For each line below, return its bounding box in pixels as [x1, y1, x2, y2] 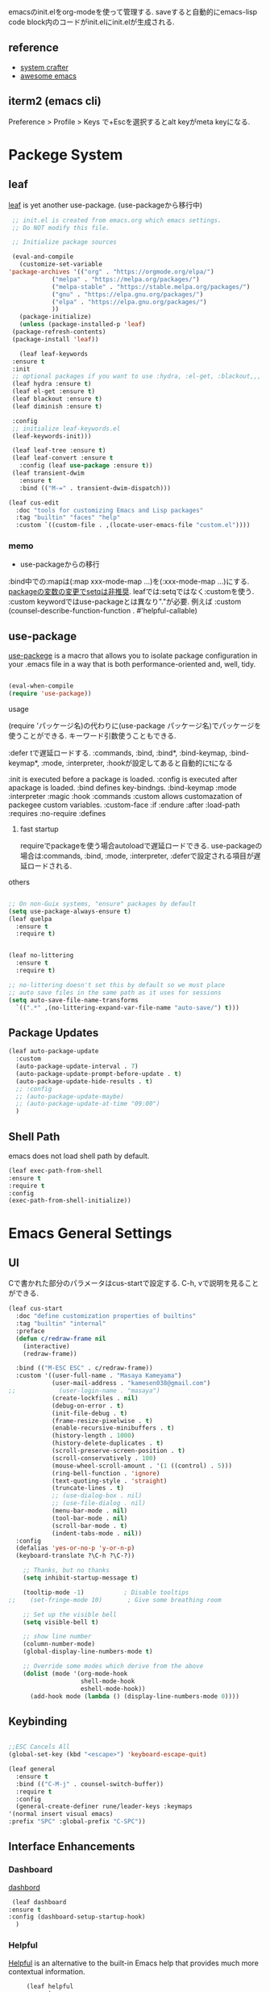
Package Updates [8, 1026, 99, 1040]
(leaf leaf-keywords [19, 349, 89, 358]
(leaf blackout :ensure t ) [11, 395, 103, 403]
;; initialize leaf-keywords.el [11, 425, 121, 433]
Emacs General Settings [8, 1224, 172, 1242]
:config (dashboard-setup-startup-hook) [8, 1913, 147, 1921]
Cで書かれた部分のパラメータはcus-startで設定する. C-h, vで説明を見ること [8, 1278, 260, 1288]
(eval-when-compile [8, 682, 74, 690]
